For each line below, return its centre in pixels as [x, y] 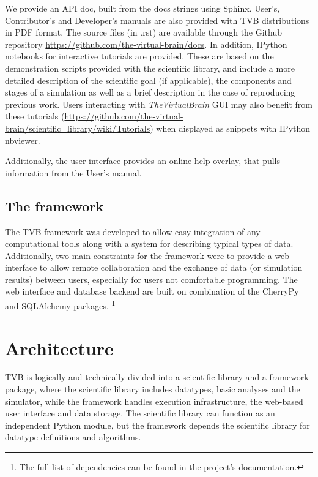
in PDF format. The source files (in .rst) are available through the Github [144, 32]
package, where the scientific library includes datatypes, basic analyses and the [153, 389]
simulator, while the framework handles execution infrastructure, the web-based [154, 401]
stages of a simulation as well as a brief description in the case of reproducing [150, 92]
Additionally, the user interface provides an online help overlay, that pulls [143, 161]
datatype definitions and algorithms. [73, 437]
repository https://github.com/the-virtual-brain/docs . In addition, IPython [146, 44]
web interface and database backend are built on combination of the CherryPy [152, 291]
